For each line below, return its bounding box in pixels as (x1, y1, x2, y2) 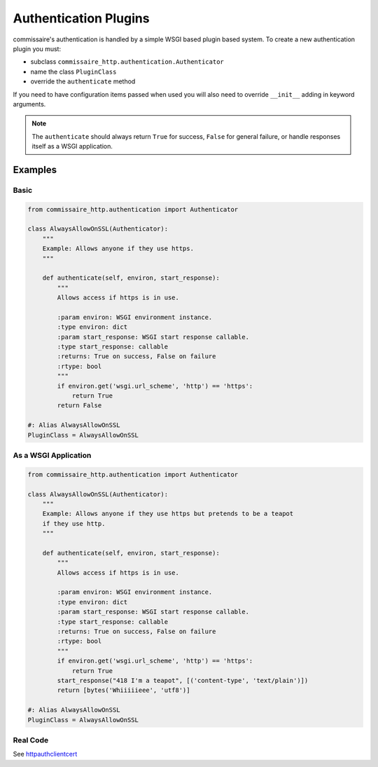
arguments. (13, 100, 46, 108)
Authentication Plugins (13, 11, 150, 26)
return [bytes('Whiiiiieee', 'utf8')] (57, 686, 190, 694)
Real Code (13, 735, 49, 745)
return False (57, 402, 102, 409)
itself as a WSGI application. (31, 142, 113, 151)
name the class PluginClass (30, 67, 117, 76)
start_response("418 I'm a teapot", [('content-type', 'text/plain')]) (57, 677, 309, 684)
